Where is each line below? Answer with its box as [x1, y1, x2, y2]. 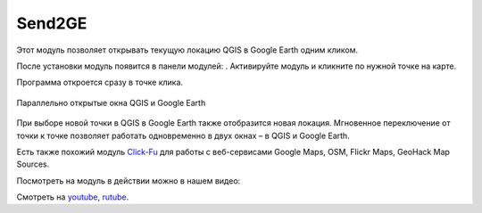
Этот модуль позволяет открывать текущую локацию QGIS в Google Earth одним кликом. [16, 45, 359, 55]
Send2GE [16, 13, 87, 33]
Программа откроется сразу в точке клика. [16, 77, 183, 88]
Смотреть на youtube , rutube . [16, 192, 129, 202]
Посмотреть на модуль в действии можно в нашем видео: [16, 175, 241, 186]
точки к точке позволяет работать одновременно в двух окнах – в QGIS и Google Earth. [16, 130, 350, 141]
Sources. [16, 159, 50, 169]
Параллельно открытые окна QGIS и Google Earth [16, 97, 206, 108]
